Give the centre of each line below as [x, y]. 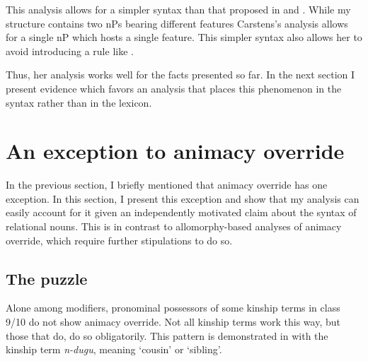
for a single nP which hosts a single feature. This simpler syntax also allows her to [184, 37]
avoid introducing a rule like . [70, 51]
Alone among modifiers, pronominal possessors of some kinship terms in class [173, 308]
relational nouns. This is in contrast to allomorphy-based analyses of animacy [174, 226]
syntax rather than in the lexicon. [79, 102]
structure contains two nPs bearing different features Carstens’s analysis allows [177, 23]
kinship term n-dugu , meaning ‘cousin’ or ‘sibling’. [114, 349]
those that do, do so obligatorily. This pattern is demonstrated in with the [167, 335]
